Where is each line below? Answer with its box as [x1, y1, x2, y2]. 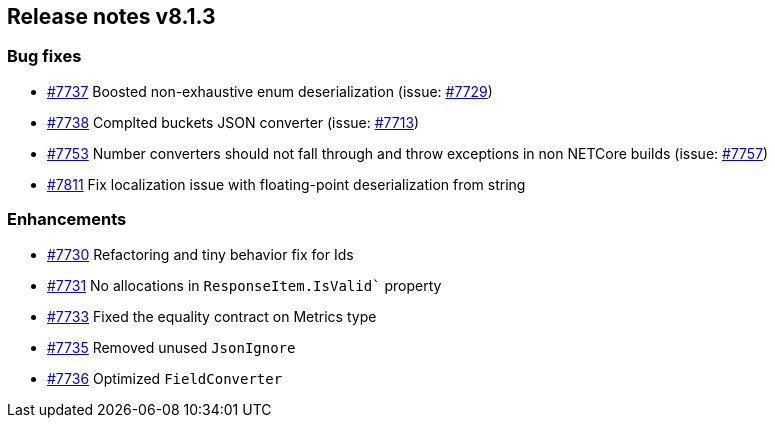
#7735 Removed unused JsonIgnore [47, 338, 296, 356]
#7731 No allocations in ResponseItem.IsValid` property [47, 276, 442, 294]
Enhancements [7, 209, 127, 230]
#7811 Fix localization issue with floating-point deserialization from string [47, 175, 526, 193]
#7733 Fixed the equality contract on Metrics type [47, 307, 377, 325]
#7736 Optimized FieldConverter [47, 369, 283, 387]
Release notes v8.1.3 [7, 4, 216, 29]
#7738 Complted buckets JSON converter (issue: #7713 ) [47, 113, 420, 131]
